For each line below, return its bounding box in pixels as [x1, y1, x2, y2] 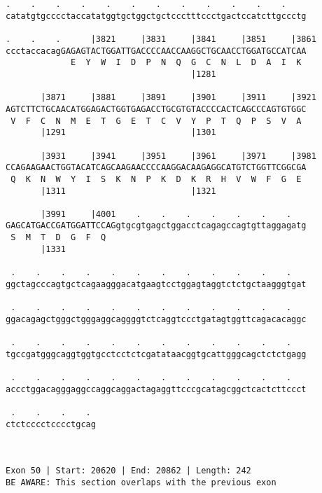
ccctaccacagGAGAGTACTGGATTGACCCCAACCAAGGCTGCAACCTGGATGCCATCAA [6, 46, 307, 56]
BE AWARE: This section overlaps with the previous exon [6, 477, 276, 487]
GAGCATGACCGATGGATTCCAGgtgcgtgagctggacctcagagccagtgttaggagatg [6, 221, 307, 231]
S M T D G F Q [10, 232, 106, 243]
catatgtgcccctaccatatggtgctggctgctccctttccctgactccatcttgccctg [6, 11, 307, 21]
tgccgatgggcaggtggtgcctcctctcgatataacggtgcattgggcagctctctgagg [6, 349, 307, 359]
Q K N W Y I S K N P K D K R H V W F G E [10, 174, 302, 184]
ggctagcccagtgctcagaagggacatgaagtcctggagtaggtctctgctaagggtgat [6, 279, 307, 289]
